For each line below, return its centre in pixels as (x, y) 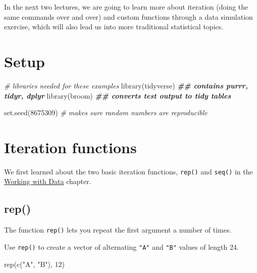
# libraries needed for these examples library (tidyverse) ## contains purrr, (126, 85)
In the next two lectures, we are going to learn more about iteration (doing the (126, 7)
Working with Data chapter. (48, 181)
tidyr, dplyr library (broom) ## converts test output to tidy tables (118, 95)
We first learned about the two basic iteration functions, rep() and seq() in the (128, 171)
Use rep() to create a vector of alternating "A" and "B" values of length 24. (121, 246)
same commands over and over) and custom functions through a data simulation (128, 16)
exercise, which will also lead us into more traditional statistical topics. (114, 27)
